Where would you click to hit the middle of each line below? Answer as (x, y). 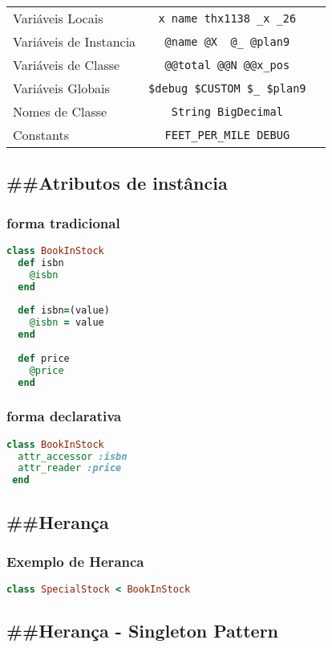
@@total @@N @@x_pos (227, 65)
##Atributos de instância (117, 183)
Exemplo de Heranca (75, 561)
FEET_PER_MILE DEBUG (227, 135)
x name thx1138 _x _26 (227, 18)
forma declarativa (64, 416)
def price (44, 358)
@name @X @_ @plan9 (227, 41)
